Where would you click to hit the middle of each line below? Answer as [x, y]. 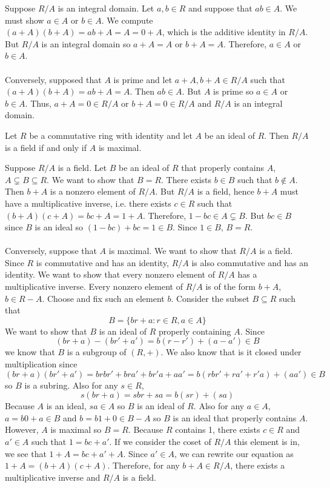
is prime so [233, 91]
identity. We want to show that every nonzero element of [110, 274]
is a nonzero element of [93, 191]
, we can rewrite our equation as [234, 453]
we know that [30, 352]
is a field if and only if [46, 147]
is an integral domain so [86, 43]
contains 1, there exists [218, 430]
